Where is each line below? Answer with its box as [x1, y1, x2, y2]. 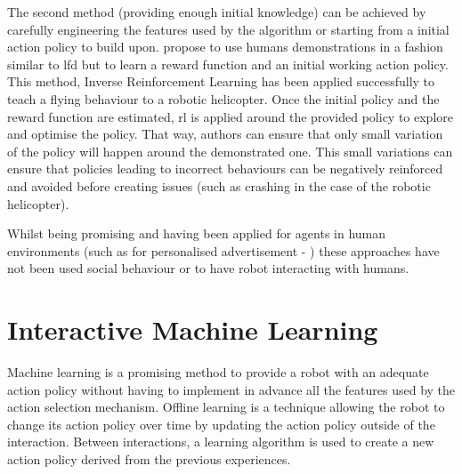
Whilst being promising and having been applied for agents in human [7, 224, 386, 243]
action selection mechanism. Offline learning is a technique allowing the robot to [7, 398, 445, 416]
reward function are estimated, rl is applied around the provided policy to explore [7, 107, 453, 125]
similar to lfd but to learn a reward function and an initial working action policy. [7, 54, 449, 73]
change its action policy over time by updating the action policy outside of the [7, 414, 435, 433]
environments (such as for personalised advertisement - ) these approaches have [7, 241, 440, 260]
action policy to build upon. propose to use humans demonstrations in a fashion [7, 37, 443, 56]
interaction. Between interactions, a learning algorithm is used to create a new [7, 432, 434, 451]
